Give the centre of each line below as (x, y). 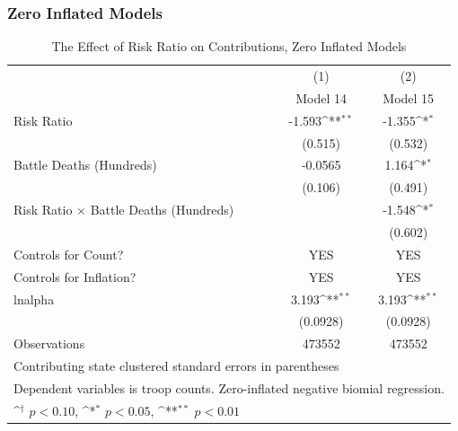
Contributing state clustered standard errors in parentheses (176, 366)
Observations (49, 343)
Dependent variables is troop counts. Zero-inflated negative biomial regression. (229, 387)
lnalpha (34, 299)
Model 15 (409, 97)
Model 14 (321, 97)
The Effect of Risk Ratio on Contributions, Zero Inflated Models (229, 46)
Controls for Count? (69, 254)
